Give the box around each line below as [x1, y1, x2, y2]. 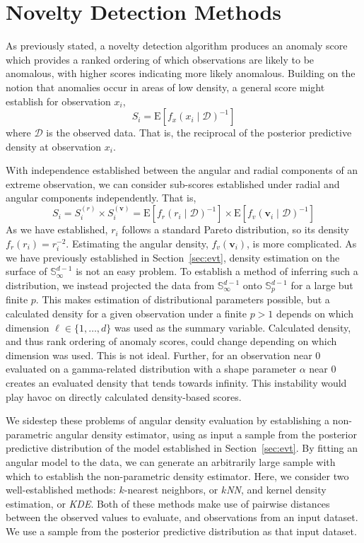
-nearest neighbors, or [124, 482, 218, 497]
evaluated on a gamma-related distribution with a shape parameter [6, 361, 296, 376]
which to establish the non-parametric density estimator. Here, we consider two [6, 468, 349, 483]
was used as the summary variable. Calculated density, [115, 320, 351, 334]
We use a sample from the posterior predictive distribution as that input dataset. [6, 523, 357, 538]
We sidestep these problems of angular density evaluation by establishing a [6, 413, 329, 428]
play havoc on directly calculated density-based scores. [6, 389, 242, 404]
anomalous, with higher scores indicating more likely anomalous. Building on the [6, 66, 356, 81]
